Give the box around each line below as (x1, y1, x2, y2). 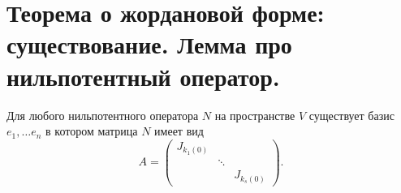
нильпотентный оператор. (6, 59, 280, 92)
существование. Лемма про (6, 28, 292, 61)
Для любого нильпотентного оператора (6, 106, 199, 123)
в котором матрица (45, 122, 138, 139)
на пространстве (214, 106, 295, 123)
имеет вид (154, 122, 204, 139)
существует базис (308, 106, 395, 123)
